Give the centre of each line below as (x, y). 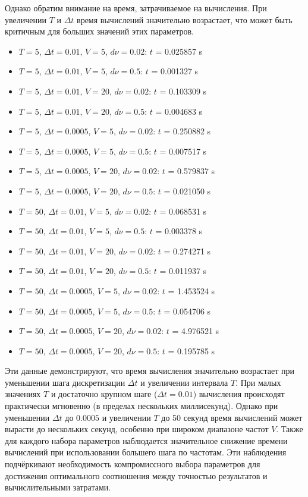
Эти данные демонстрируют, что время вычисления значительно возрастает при (150, 371)
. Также (290, 429)
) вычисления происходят (239, 394)
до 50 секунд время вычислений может (232, 417)
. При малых (258, 382)
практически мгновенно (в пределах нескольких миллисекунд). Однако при (142, 406)
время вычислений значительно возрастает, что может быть (185, 19)
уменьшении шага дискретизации (65, 382)
